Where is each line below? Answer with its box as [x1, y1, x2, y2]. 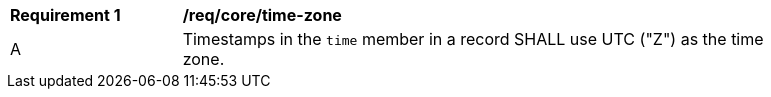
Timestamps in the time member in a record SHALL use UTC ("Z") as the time [182, 29, 764, 49]
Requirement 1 [10, 5, 121, 25]
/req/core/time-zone [182, 5, 342, 25]
